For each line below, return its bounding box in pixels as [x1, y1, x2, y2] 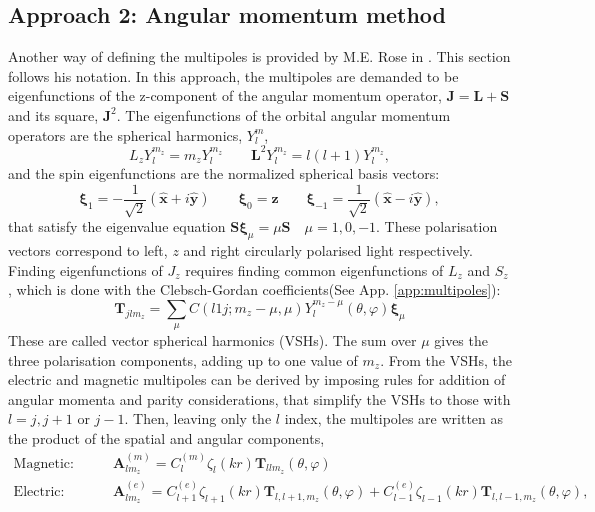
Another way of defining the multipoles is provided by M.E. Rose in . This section [8, 46, 511, 67]
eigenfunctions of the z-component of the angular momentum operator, [8, 85, 442, 106]
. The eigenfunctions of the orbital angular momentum [116, 104, 451, 125]
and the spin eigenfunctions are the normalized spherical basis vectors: [8, 163, 440, 184]
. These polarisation [376, 216, 498, 237]
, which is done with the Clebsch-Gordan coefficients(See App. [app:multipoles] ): [8, 279, 501, 300]
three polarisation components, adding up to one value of [8, 349, 358, 370]
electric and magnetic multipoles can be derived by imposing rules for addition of [8, 369, 506, 390]
